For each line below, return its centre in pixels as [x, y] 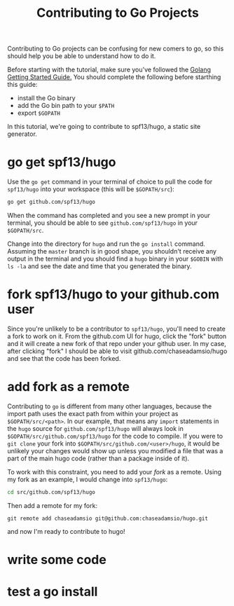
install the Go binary [46, 98]
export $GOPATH [39, 113]
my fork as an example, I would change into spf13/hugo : [88, 479]
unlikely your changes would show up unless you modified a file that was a [115, 450]
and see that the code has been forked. [64, 358]
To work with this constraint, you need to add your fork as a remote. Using [115, 471]
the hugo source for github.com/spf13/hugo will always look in [95, 428]
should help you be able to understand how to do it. [82, 56]
